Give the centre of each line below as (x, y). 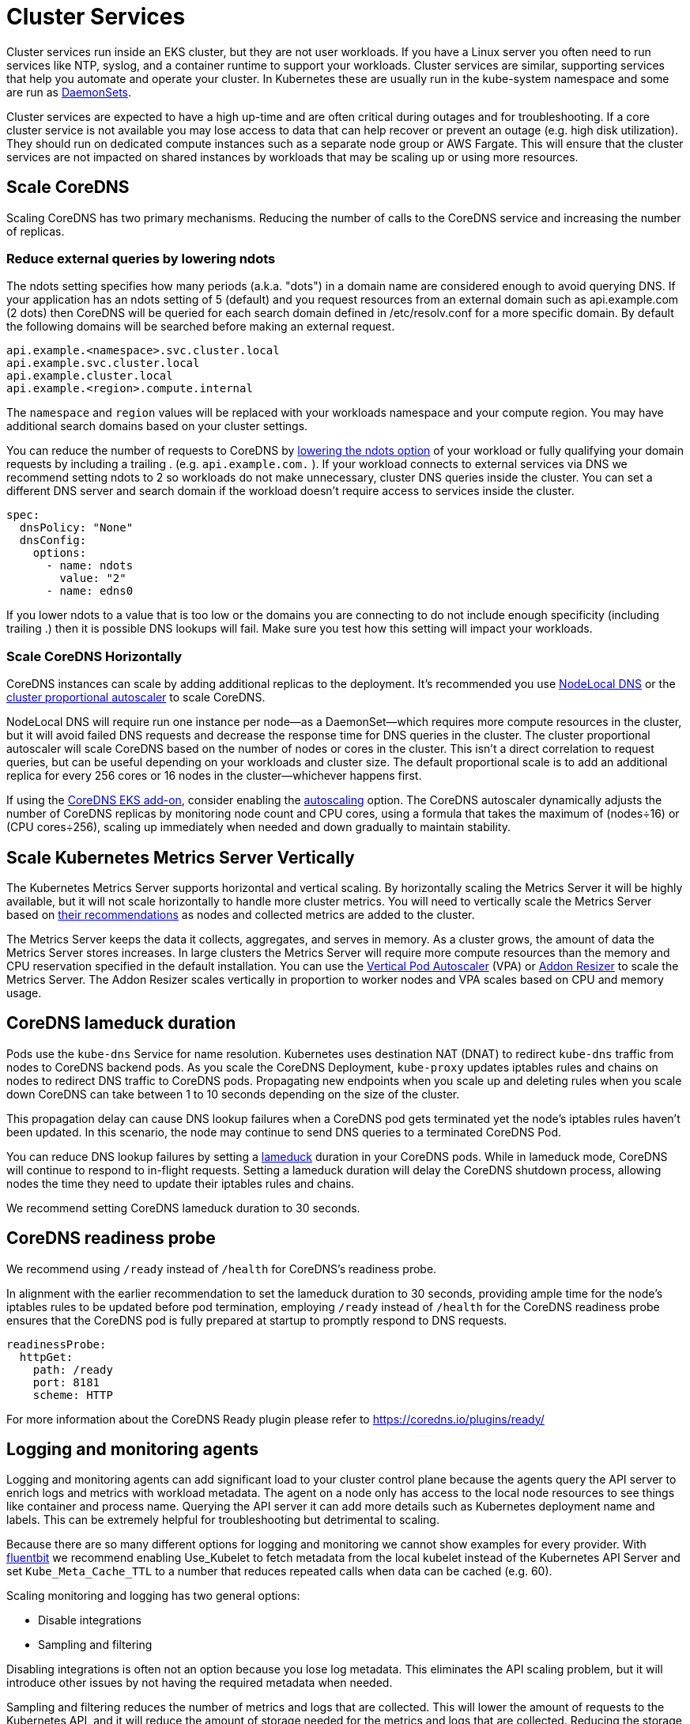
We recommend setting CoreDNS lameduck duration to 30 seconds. (183, 1208)
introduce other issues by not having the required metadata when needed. (200, 1683)
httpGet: (46, 1357)
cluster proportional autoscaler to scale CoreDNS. (136, 698)
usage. (24, 992)
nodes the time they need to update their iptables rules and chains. (181, 1183)
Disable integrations (90, 1620)
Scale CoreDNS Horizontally (94, 656)
